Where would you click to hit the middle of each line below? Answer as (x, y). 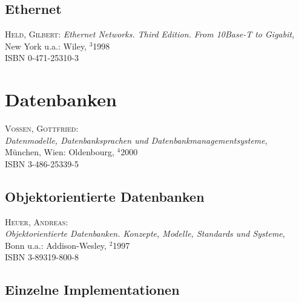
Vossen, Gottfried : (42, 128)
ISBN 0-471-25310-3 (42, 58)
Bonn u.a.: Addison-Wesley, (56, 245)
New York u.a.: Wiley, (46, 46)
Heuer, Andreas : (37, 221)
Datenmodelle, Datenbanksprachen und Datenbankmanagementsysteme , (136, 140)
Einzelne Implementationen (92, 290)
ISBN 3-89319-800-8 (42, 257)
